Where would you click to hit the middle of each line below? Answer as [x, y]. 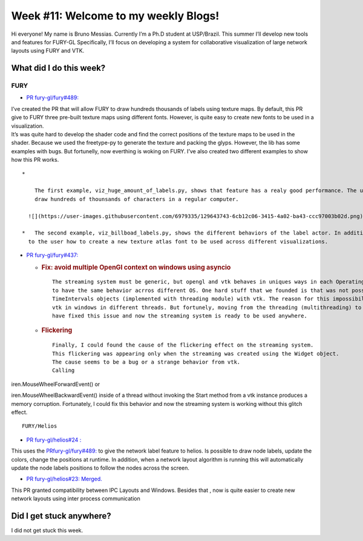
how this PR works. [35, 160]
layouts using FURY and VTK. [48, 51]
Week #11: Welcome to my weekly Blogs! [115, 16]
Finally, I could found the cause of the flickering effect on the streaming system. [183, 345]
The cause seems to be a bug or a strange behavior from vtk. [146, 362]
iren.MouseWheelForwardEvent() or [56, 384]
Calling [64, 370]
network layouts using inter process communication [76, 499]
